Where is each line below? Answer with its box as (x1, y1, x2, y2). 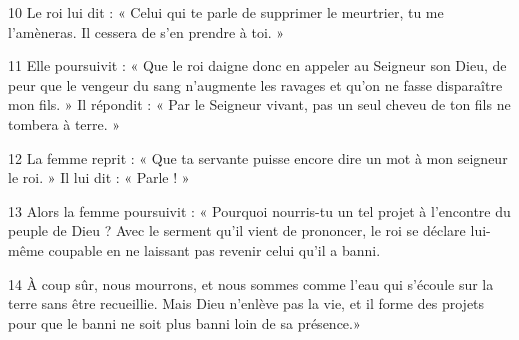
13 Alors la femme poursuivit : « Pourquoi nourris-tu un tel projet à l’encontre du (8, 200, 511, 221)
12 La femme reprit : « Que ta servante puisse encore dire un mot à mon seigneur (8, 147, 508, 168)
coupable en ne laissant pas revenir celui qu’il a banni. (48, 239, 381, 260)
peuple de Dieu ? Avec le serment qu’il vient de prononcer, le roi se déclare (8, 220, 466, 241)
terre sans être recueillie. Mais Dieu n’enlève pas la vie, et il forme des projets (8, 293, 485, 314)
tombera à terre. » (8, 113, 121, 134)
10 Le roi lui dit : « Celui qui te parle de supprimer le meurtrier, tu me (8, 2, 444, 22)
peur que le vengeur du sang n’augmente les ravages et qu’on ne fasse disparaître (8, 74, 503, 95)
